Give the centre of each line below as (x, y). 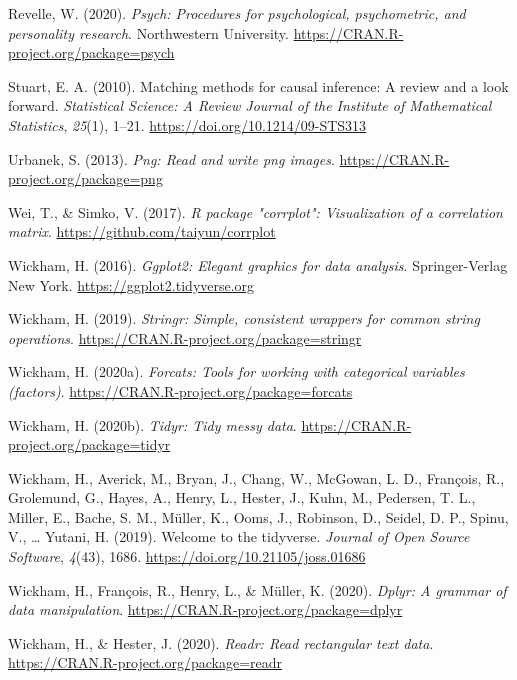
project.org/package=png (85, 178)
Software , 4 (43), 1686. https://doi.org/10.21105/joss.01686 (187, 556)
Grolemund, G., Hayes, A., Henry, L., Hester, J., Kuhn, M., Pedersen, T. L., (242, 497)
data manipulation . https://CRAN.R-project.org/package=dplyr (205, 609)
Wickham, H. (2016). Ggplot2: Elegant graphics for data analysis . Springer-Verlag (258, 264)
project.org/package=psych (91, 52)
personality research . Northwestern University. (148, 32)
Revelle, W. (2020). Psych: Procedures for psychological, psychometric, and (237, 13)
